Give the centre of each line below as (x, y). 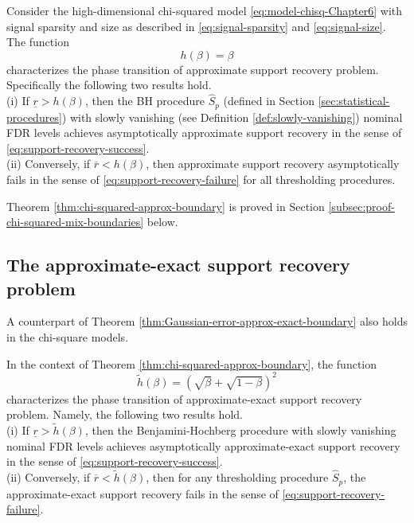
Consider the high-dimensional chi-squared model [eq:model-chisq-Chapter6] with (205, 10)
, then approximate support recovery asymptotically (273, 164)
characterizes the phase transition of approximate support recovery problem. (193, 69)
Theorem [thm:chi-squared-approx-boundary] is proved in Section (166, 206)
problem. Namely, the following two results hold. (125, 414)
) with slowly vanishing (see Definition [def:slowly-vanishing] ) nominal (232, 117)
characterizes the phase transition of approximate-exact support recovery (184, 398)
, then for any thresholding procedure (237, 477)
